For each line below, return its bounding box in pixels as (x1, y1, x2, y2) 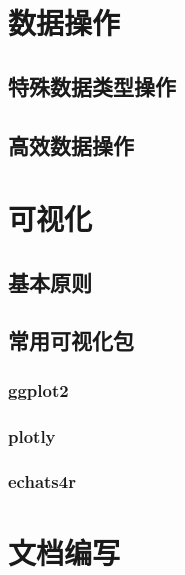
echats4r (8, 469, 76, 494)
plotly (8, 423, 56, 448)
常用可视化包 (8, 325, 134, 356)
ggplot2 (8, 377, 69, 402)
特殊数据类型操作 (8, 70, 176, 101)
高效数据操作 (8, 129, 134, 160)
